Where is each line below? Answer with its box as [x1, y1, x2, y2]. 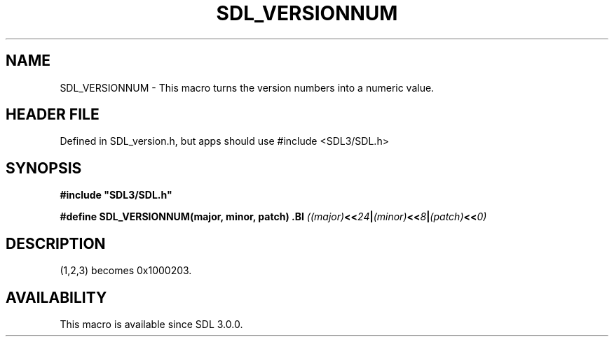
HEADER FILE [6, 106, 100, 124]
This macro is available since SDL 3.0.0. [60, 318, 243, 330]
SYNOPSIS [6, 159, 82, 177]
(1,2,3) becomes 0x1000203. [60, 264, 192, 277]
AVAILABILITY [6, 288, 107, 306]
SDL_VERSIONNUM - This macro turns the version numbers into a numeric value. [60, 81, 435, 94]
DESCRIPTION [6, 234, 106, 252]
